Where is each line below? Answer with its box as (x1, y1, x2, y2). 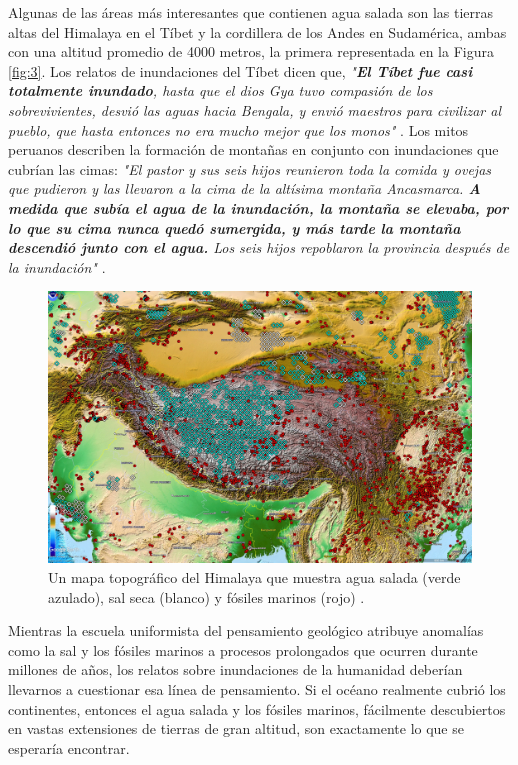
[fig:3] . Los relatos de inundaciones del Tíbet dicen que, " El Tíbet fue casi (8, 60, 473, 81)
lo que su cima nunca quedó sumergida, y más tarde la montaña (8, 217, 461, 238)
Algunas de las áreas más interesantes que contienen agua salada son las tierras (8, 2, 494, 22)
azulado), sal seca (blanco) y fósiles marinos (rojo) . (48, 586, 365, 607)
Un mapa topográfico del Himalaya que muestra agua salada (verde (48, 566, 461, 587)
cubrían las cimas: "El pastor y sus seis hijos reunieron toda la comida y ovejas (8, 158, 492, 179)
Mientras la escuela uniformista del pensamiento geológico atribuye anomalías (8, 620, 484, 641)
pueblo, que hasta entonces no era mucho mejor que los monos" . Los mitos (8, 119, 469, 140)
